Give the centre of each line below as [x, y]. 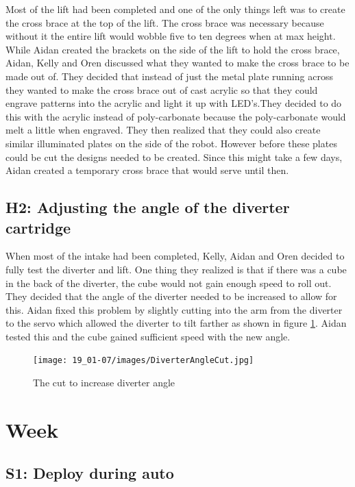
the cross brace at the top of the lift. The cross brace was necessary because [165, 22]
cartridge [38, 227]
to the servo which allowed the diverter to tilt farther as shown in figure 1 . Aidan [176, 323]
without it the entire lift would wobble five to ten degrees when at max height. [171, 36]
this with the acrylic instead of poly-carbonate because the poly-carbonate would [176, 116]
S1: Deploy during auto [90, 473]
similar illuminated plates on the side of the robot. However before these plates [171, 143]
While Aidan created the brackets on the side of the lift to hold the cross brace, [173, 49]
